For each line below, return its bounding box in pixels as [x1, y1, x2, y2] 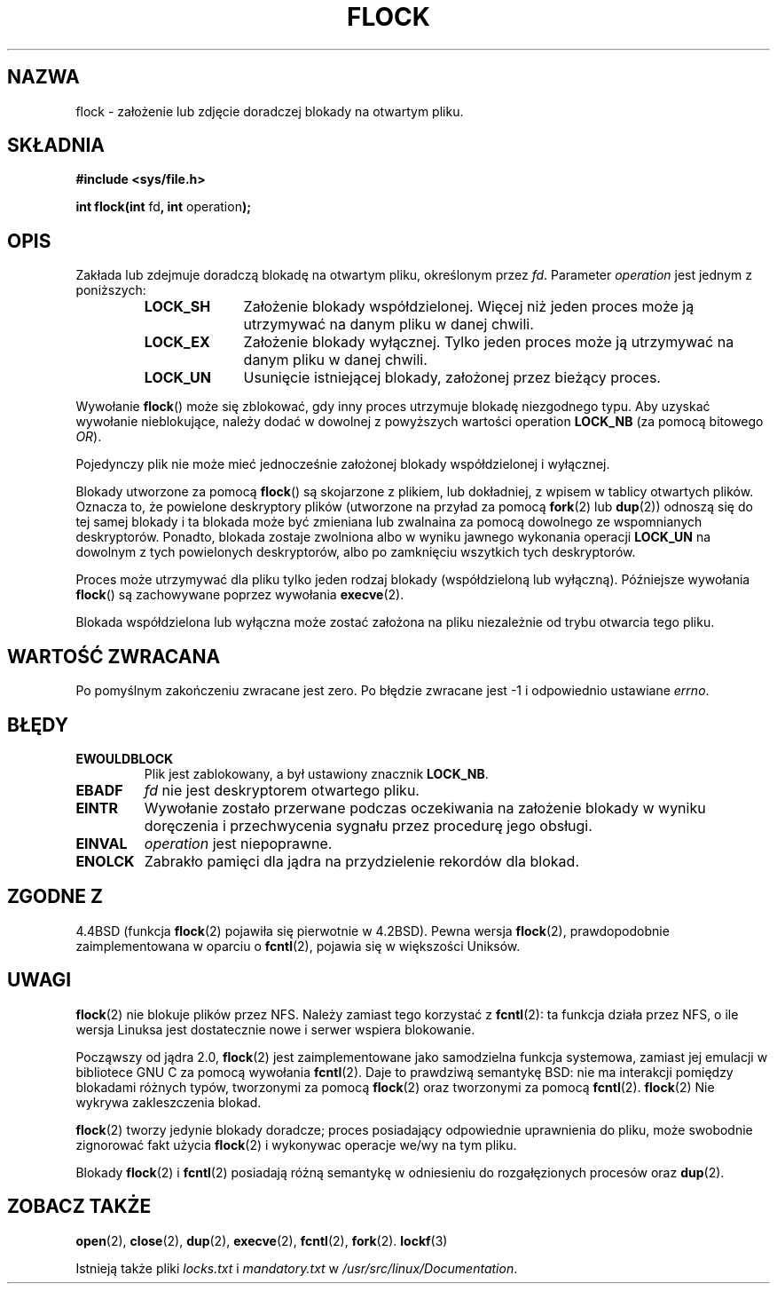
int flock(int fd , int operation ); [75, 199, 251, 215]
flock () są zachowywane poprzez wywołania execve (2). [75, 587, 404, 603]
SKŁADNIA [7, 134, 105, 157]
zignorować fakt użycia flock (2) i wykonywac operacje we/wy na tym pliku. [75, 1137, 517, 1152]
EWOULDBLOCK [75, 750, 174, 766]
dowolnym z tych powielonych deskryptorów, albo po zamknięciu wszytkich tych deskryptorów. [75, 544, 636, 560]
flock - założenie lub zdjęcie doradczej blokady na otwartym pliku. [75, 103, 464, 119]
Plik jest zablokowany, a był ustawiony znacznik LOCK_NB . [144, 765, 489, 781]
